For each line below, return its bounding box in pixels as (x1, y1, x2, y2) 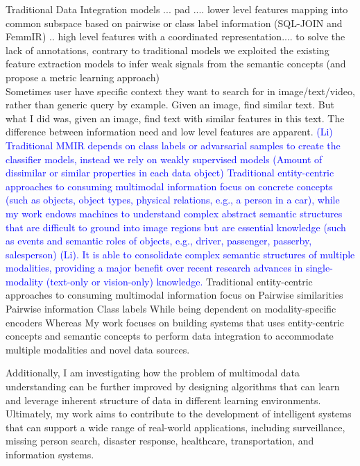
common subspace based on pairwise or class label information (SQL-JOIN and (6, 15, 343, 30)
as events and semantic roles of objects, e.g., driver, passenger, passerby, (6, 233, 312, 248)
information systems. (6, 447, 94, 461)
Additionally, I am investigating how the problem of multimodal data (6, 365, 300, 380)
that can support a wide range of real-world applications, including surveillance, (6, 419, 345, 434)
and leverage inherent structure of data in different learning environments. (6, 392, 321, 407)
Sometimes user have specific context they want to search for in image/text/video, (6, 83, 355, 98)
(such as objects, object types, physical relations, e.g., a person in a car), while (6, 192, 340, 207)
